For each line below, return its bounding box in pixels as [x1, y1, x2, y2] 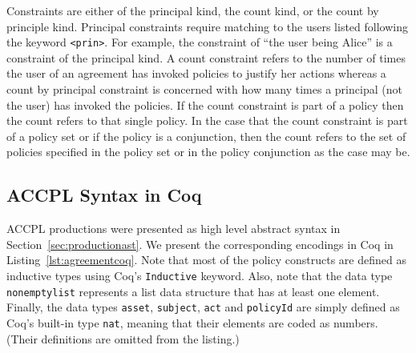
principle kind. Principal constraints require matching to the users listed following [6, 18, 408, 34]
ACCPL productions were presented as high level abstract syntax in [6, 220, 341, 237]
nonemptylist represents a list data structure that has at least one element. [6, 283, 380, 299]
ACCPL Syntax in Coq [6, 183, 202, 207]
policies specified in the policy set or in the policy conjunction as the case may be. [6, 143, 410, 160]
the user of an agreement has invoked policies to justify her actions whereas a [6, 65, 386, 82]
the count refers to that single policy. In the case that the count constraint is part [6, 112, 408, 129]
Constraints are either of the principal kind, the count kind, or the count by [6, 2, 379, 18]
